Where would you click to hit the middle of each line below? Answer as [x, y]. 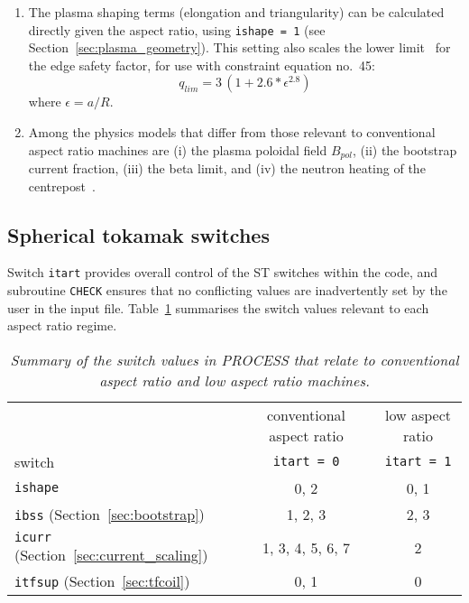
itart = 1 [418, 462]
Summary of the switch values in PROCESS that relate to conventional [234, 359]
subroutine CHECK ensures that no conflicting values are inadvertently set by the [227, 290]
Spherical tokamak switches [138, 234]
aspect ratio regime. [62, 325]
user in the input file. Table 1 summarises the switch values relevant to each [218, 307]
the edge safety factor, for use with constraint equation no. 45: [202, 65]
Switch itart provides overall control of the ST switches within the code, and [223, 272]
